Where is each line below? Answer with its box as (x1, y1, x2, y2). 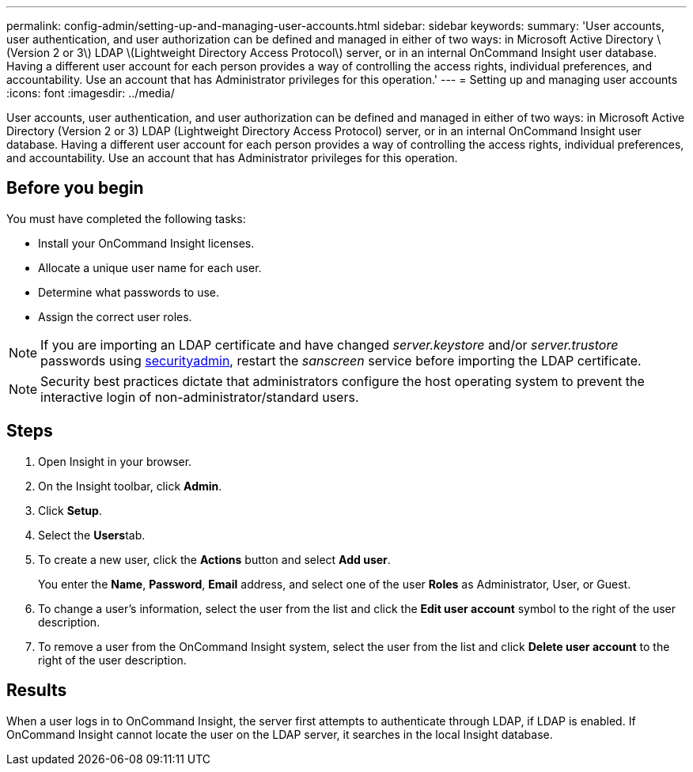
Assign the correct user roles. (38, 309, 192, 324)
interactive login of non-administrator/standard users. (40, 388, 359, 405)
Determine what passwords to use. (38, 285, 220, 299)
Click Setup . (38, 503, 102, 517)
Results (6, 680, 67, 701)
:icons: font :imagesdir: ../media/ (6, 86, 175, 100)
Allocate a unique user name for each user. (38, 260, 262, 274)
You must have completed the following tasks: (6, 211, 246, 225)
